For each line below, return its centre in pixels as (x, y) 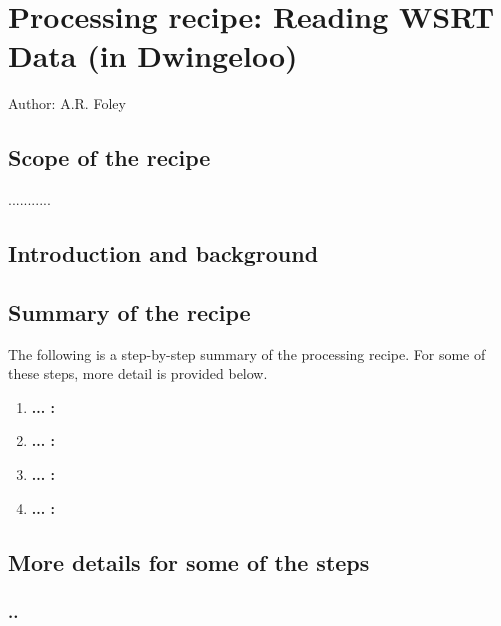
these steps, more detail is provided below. (138, 373)
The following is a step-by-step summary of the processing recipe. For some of (247, 353)
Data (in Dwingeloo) (153, 55)
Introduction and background (163, 253)
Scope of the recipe (109, 157)
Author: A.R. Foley (67, 103)
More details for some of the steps (189, 561)
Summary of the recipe (129, 311)
